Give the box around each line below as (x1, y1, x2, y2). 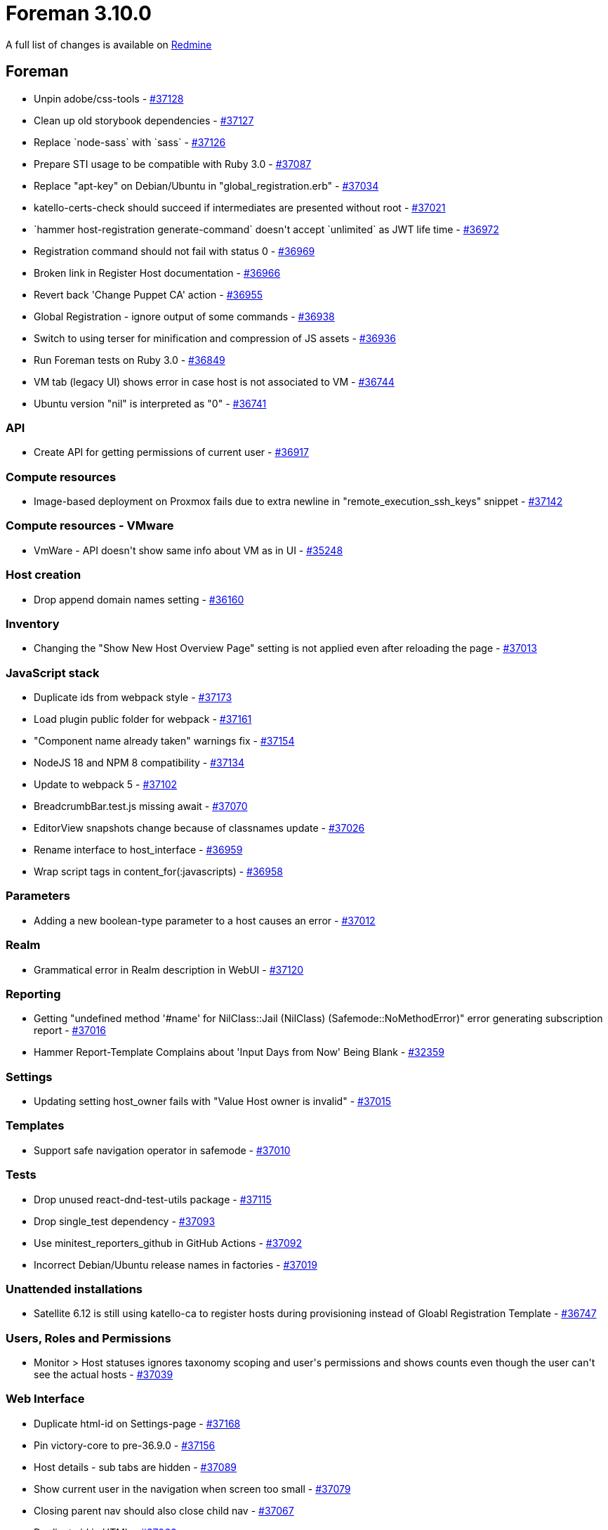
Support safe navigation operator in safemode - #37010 (34, 1144, 291, 1156)
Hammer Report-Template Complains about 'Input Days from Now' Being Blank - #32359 (34, 1046, 444, 1059)
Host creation (6, 568, 81, 582)
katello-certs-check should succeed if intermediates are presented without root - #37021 (34, 201, 446, 214)
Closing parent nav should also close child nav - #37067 (34, 1504, 294, 1517)
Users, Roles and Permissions (6, 1330, 171, 1345)
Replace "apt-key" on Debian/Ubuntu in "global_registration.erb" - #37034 (34, 179, 379, 192)
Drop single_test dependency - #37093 (34, 1215, 216, 1227)
